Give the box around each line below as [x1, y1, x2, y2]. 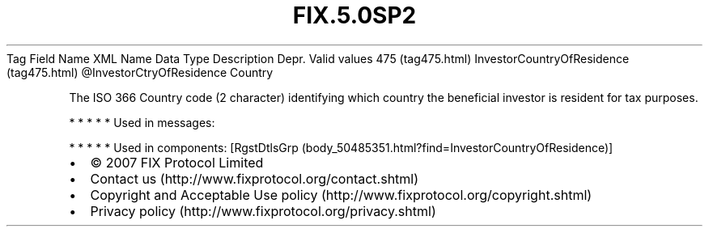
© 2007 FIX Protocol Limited [90, 154, 264, 171]
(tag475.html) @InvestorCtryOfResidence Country [6, 65, 274, 79]
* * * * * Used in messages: [69, 115, 215, 129]
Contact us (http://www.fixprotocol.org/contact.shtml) [90, 170, 419, 187]
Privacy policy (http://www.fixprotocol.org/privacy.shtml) [90, 202, 436, 219]
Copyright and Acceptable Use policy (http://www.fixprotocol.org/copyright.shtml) [90, 186, 592, 203]
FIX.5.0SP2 [292, 2, 417, 29]
